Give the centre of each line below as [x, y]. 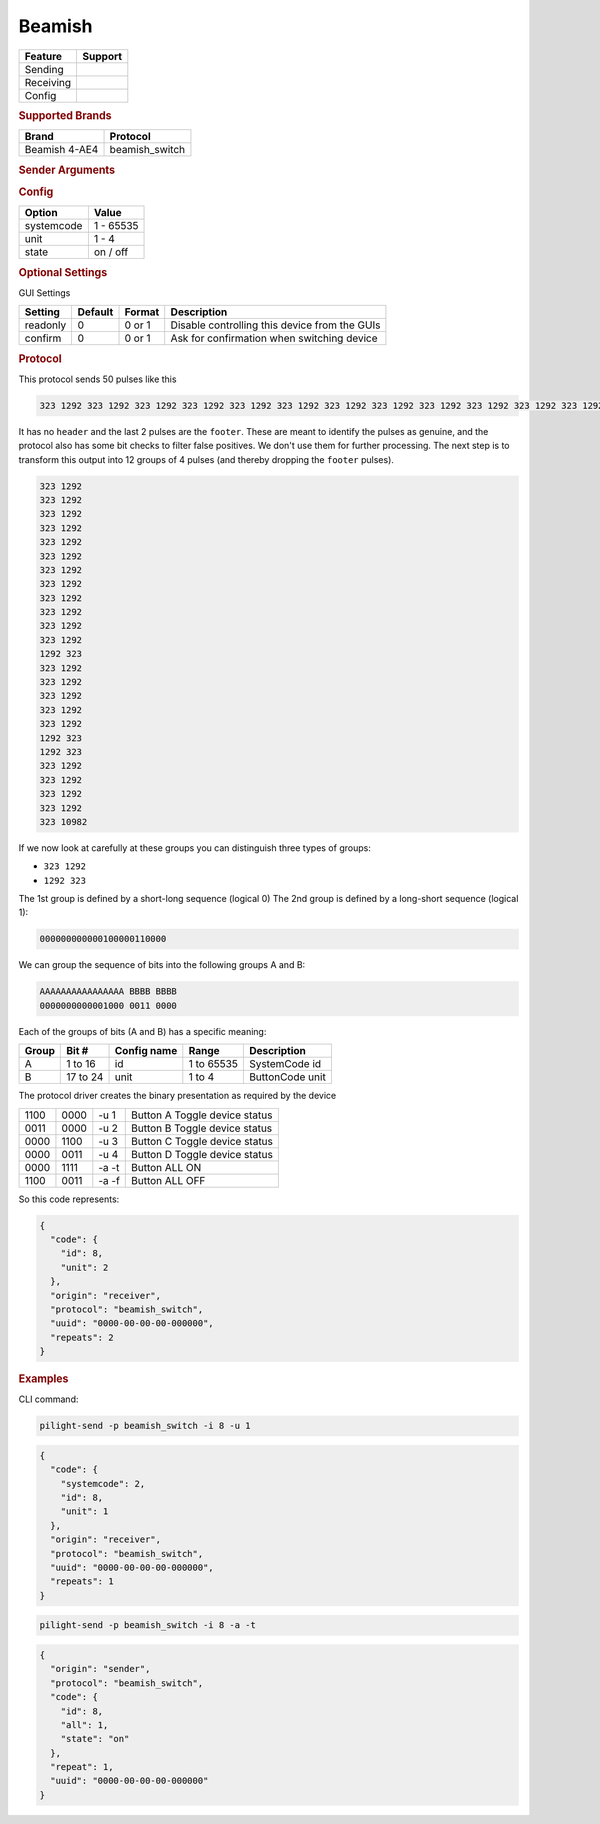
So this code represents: [69, 1199]
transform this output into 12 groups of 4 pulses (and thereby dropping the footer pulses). [206, 459]
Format [142, 312]
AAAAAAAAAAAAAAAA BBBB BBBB [108, 991]
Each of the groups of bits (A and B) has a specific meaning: [142, 1031]
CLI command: [48, 1399]
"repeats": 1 [82, 1581]
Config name [146, 1051]
